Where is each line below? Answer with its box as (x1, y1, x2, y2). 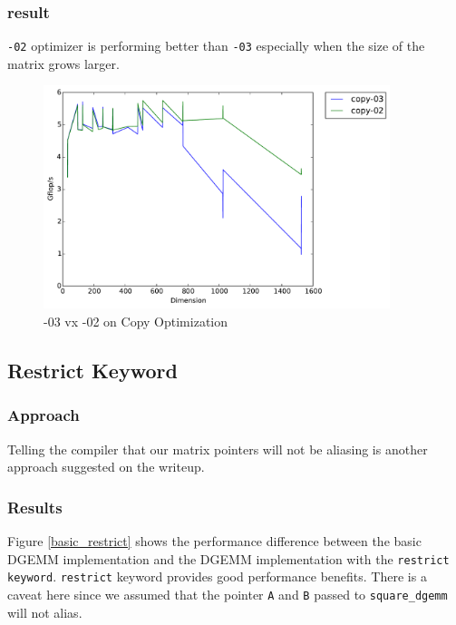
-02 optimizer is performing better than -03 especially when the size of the (7, 36, 425, 55)
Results (7, 495, 63, 518)
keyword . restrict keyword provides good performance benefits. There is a (7, 567, 427, 586)
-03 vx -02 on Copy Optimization (44, 312, 228, 330)
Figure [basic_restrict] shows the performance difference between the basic (7, 532, 422, 550)
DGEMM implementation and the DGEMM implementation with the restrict (7, 549, 450, 568)
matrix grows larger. (7, 54, 120, 73)
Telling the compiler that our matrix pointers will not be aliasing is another (7, 439, 428, 458)
